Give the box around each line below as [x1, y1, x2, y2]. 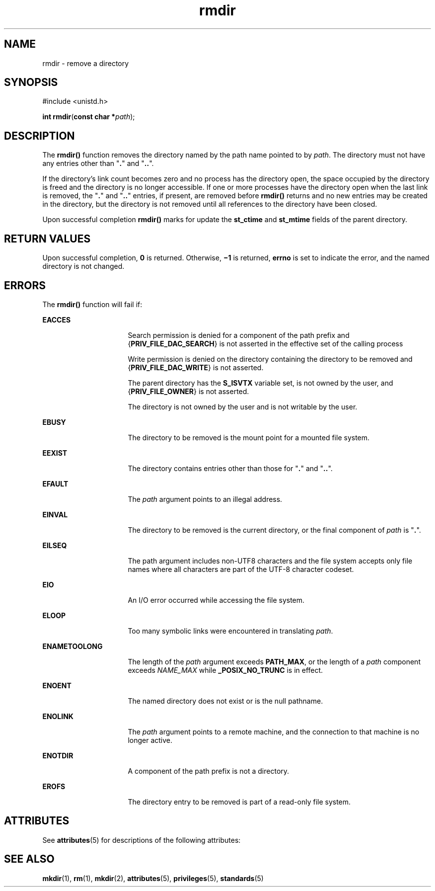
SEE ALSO [4, 853, 55, 866]
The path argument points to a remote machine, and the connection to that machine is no [128, 727, 420, 736]
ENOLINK [42, 712, 73, 721]
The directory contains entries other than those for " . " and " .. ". [128, 464, 333, 473]
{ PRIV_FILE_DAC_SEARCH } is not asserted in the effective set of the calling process [128, 339, 403, 348]
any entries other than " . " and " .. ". [42, 159, 154, 168]
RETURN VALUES [4, 232, 91, 245]
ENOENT [42, 681, 72, 690]
